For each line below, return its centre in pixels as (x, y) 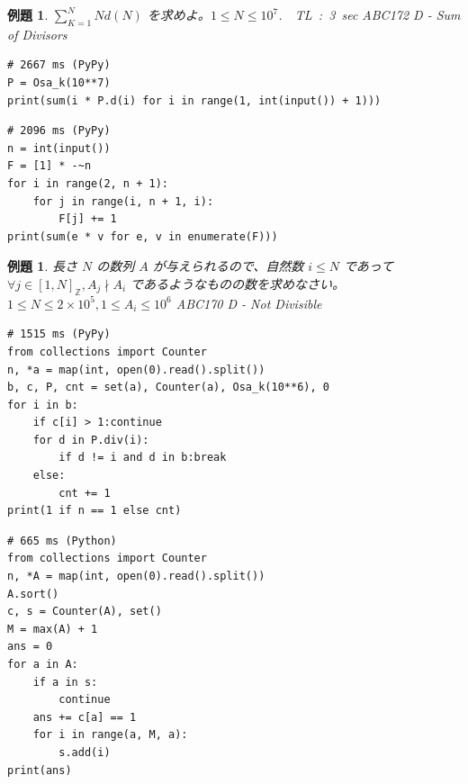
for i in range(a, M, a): (110, 735)
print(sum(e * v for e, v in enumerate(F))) (143, 236)
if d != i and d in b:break (143, 458)
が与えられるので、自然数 (228, 266)
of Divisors (37, 34)
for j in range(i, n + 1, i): (123, 201)
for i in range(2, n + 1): (88, 183)
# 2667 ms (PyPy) (59, 65)
